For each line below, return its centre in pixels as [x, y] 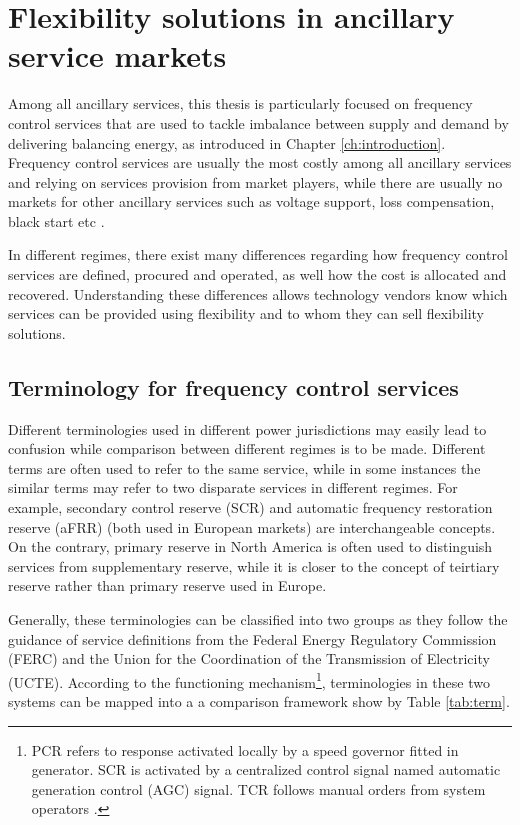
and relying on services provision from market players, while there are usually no [255, 181]
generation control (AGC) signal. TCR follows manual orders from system [258, 788]
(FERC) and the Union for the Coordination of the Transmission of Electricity [249, 658]
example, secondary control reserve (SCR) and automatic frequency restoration [250, 507]
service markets [117, 55]
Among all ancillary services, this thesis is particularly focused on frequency [240, 103]
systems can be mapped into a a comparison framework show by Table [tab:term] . [259, 701]
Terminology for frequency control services [233, 386]
